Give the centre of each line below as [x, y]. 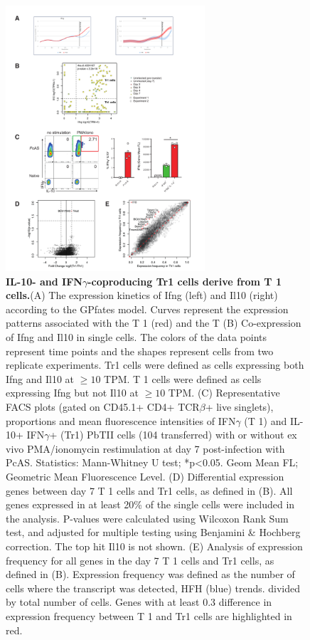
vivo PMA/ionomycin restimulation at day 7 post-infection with [145, 448]
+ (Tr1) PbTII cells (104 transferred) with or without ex [173, 435]
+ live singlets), [239, 407]
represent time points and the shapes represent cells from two [140, 351]
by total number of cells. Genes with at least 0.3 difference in [139, 602]
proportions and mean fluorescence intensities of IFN [121, 420]
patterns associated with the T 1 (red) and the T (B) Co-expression [154, 323]
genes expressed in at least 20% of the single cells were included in [150, 504]
